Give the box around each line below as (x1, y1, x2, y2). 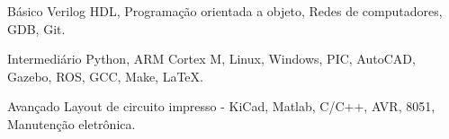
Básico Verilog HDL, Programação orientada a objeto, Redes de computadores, (7, 2, 443, 20)
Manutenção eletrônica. (7, 114, 136, 133)
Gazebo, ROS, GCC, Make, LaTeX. (7, 66, 203, 85)
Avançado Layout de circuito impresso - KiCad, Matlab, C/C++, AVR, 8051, (7, 97, 436, 116)
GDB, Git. (7, 19, 66, 38)
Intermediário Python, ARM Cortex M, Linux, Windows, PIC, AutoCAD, (7, 49, 416, 68)
